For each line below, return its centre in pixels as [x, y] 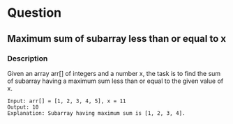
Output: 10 [23, 107]
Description [28, 59]
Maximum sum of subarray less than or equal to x [117, 39]
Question [34, 13]
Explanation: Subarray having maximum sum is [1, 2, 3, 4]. [97, 113]
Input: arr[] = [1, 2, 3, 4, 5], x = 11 [67, 101]
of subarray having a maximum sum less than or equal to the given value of [115, 81]
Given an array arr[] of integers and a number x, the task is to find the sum [114, 73]
